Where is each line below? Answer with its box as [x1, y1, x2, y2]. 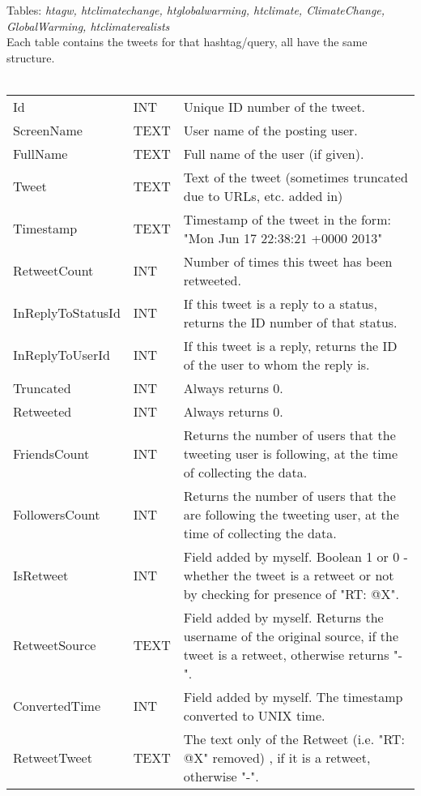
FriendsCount [13, 443, 90, 463]
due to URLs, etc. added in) [183, 186, 343, 205]
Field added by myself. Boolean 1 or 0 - [183, 546, 408, 566]
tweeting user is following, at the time [183, 443, 398, 463]
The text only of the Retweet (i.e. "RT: [183, 729, 405, 748]
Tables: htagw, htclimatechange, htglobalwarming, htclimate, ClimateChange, [6, 2, 385, 18]
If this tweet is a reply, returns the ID [183, 336, 398, 355]
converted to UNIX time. [183, 705, 325, 725]
